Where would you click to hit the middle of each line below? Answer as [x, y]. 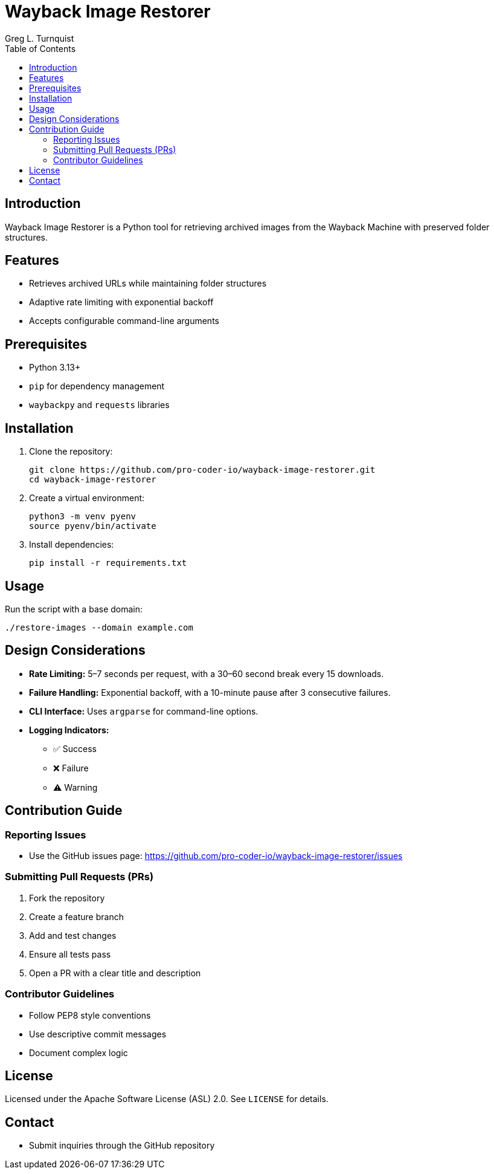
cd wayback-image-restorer [93, 480]
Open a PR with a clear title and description [115, 973]
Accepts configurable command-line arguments [124, 321]
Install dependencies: [72, 545]
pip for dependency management [97, 386]
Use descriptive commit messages [98, 1034]
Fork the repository [67, 898]
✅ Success [75, 748]
